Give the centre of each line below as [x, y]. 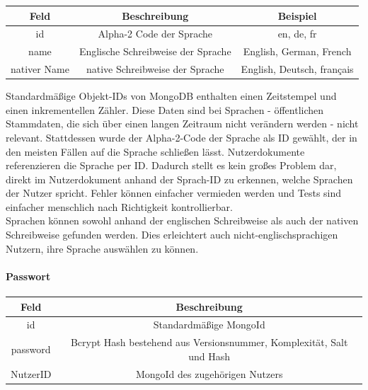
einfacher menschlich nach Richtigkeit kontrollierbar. [119, 206]
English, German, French [297, 51]
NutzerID [31, 373]
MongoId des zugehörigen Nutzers [209, 373]
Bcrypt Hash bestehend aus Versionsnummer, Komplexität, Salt [209, 342]
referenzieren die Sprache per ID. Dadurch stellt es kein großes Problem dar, [171, 165]
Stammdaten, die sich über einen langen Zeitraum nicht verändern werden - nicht [182, 124]
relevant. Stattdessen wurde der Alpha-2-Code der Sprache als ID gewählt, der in [182, 137]
